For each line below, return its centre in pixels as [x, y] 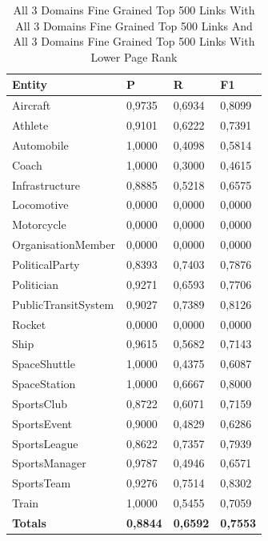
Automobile [40, 144]
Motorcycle [39, 224]
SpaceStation [44, 384]
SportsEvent [42, 423]
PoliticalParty [46, 264]
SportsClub [40, 403]
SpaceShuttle [44, 364]
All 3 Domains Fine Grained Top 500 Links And [134, 25]
